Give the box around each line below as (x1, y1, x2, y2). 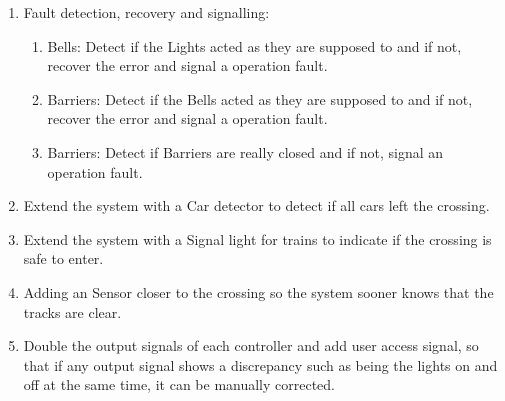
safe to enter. (23, 248, 104, 269)
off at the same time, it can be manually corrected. (23, 374, 336, 395)
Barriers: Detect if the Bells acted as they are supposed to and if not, (47, 88, 473, 109)
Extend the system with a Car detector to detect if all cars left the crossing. (23, 195, 490, 216)
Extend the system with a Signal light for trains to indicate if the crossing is (23, 228, 492, 249)
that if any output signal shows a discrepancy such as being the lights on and (23, 354, 498, 375)
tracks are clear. (23, 301, 122, 322)
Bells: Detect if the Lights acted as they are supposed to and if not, (47, 35, 462, 56)
